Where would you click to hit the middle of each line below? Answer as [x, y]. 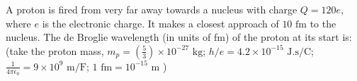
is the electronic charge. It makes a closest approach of [160, 23]
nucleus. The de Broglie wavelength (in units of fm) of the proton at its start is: [179, 37]
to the [323, 23]
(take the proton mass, [55, 50]
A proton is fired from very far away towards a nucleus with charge [152, 9]
